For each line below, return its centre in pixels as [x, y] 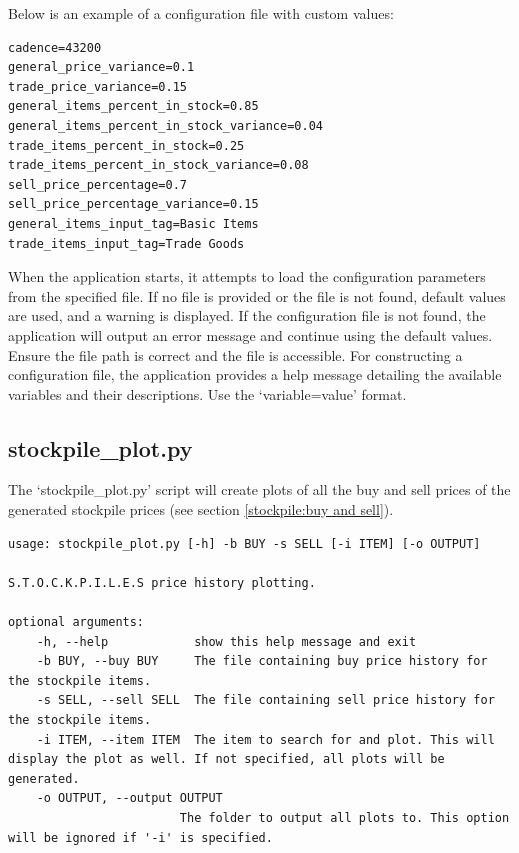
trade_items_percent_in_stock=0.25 [126, 145]
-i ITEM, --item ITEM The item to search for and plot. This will [265, 739]
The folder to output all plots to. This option [344, 817]
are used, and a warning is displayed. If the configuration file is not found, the [247, 315]
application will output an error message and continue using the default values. [250, 334]
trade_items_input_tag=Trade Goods [126, 243]
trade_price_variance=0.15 [97, 86]
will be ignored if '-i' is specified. [140, 837]
